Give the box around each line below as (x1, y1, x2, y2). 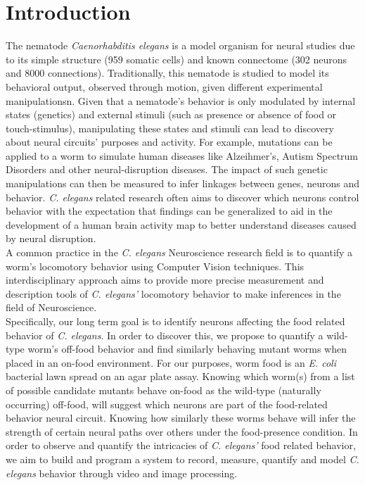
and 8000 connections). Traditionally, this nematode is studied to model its (6, 65, 329, 80)
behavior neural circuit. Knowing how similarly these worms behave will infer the (6, 410, 356, 425)
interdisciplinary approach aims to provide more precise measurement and (6, 272, 324, 287)
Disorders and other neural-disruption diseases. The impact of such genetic (6, 162, 328, 177)
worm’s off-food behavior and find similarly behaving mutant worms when (27, 341, 347, 356)
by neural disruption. (6, 231, 96, 246)
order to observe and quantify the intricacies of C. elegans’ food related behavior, (6, 438, 356, 453)
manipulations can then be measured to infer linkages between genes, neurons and (6, 176, 359, 191)
